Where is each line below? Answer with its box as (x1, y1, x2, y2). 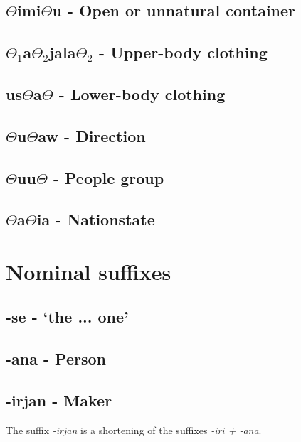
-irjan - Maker (6, 389, 112, 411)
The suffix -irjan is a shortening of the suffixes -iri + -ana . (6, 422, 262, 437)
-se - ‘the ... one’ (6, 306, 129, 328)
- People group (53, 166, 164, 188)
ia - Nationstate (36, 208, 155, 230)
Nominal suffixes (6, 257, 171, 286)
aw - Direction (38, 124, 146, 146)
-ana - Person (6, 347, 106, 370)
